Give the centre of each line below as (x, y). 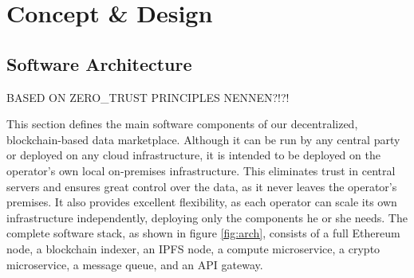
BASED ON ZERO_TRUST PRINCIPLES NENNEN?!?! (148, 97)
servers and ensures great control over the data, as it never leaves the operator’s (202, 186)
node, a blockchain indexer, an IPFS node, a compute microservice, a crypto (193, 248)
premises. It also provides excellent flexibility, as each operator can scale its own (202, 202)
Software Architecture (99, 63)
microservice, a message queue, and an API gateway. (135, 264)
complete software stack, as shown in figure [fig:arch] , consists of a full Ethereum (203, 233)
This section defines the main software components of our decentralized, (182, 124)
